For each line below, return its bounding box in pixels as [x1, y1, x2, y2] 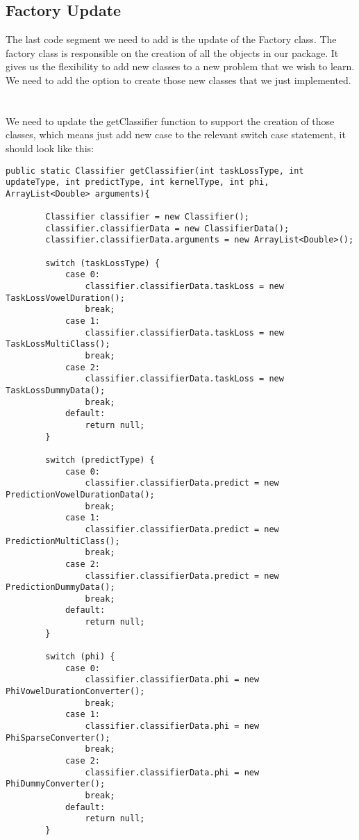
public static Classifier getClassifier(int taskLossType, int [6, 165, 304, 176]
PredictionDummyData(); [6, 582, 115, 593]
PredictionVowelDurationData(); [6, 489, 155, 500]
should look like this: [6, 140, 94, 155]
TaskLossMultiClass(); [6, 339, 110, 349]
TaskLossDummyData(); [6, 386, 106, 396]
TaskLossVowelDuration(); [6, 293, 125, 303]
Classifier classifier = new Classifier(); [45, 212, 249, 222]
